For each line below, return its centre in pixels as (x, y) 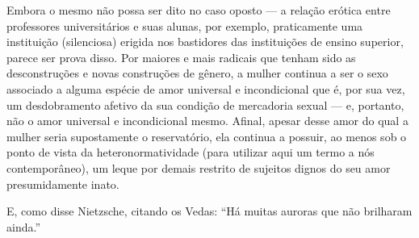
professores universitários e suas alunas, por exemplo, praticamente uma (185, 25)
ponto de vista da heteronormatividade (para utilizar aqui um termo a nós (191, 152)
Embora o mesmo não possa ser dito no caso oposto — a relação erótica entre (199, 10)
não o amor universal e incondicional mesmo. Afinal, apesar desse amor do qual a (207, 121)
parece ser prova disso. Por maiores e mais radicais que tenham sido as (181, 57)
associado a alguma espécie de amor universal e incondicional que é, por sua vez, (206, 88)
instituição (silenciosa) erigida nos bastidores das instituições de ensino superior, (205, 42)
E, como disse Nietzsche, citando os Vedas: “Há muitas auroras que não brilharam (209, 211)
